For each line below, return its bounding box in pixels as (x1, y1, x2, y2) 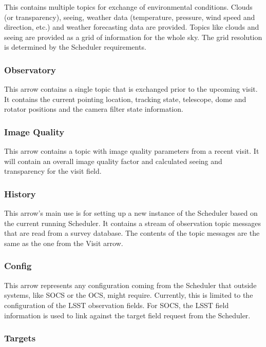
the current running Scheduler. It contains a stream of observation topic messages (4, 217, 261, 228)
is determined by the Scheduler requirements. (4, 42, 146, 52)
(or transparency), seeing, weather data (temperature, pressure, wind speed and (4, 11, 255, 22)
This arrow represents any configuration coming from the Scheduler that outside (4, 279, 257, 290)
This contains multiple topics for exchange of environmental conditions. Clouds (4, 2, 253, 12)
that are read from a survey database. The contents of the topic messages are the (4, 228, 260, 238)
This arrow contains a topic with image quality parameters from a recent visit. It (4, 146, 259, 156)
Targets (4, 332, 36, 344)
